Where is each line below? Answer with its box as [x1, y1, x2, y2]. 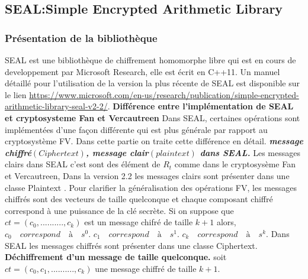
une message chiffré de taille [95, 262, 197, 274]
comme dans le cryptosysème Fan [174, 158, 296, 170]
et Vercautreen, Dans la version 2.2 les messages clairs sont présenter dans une [5, 169, 290, 181]
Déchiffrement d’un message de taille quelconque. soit [5, 251, 227, 263]
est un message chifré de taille [84, 216, 193, 228]
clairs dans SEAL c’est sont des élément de [5, 158, 161, 170]
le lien [5, 88, 27, 100]
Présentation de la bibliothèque [5, 30, 158, 45]
